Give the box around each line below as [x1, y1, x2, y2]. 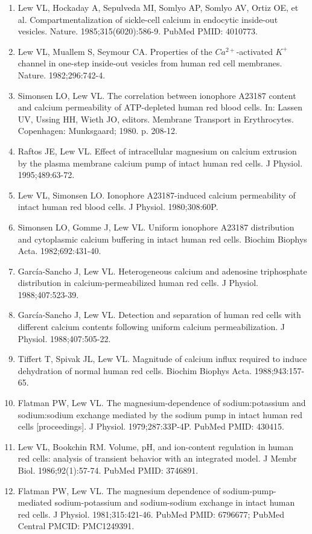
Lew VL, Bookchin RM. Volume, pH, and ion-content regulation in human [18, 440, 294, 453]
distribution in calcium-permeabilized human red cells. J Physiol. [18, 276, 259, 289]
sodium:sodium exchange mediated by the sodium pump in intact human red [18, 408, 303, 421]
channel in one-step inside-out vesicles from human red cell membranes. [18, 57, 282, 69]
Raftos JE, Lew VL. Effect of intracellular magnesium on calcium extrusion [18, 144, 297, 157]
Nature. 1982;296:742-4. [18, 68, 106, 81]
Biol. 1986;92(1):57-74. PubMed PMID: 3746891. [18, 464, 199, 476]
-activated [236, 45, 273, 57]
